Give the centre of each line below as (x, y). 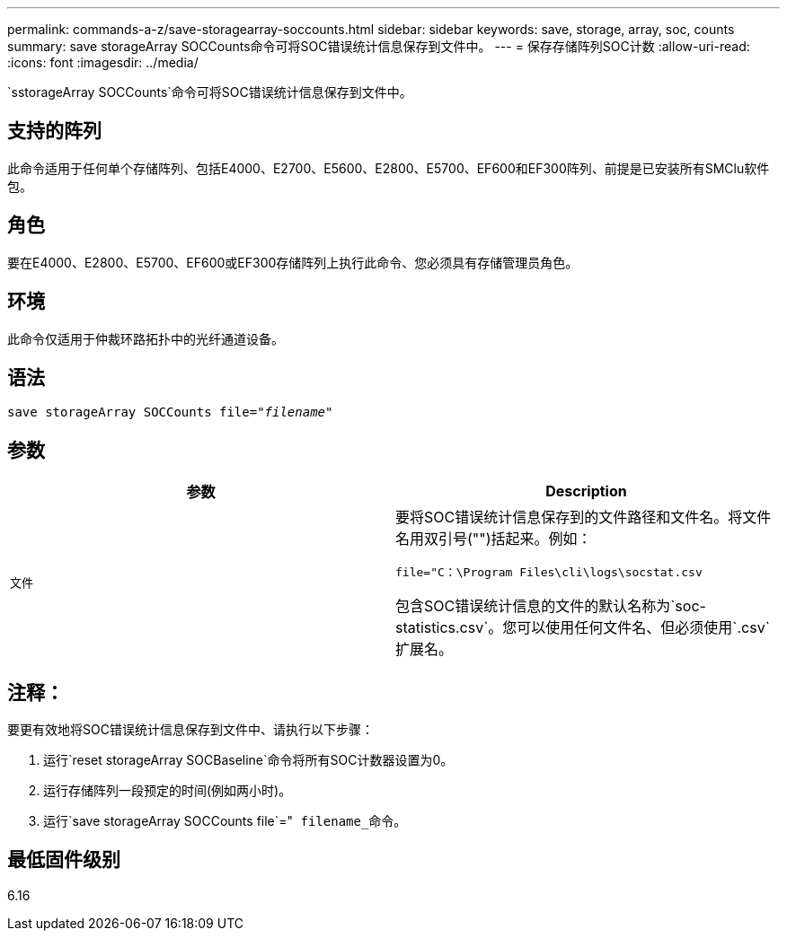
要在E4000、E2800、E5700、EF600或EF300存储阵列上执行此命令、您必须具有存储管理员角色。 (293, 262)
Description (586, 491)
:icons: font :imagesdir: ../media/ (103, 62)
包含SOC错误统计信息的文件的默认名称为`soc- (551, 606)
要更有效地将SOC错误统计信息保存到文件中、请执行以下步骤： (190, 730)
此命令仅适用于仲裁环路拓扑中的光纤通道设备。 (146, 338)
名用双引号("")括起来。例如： (494, 539)
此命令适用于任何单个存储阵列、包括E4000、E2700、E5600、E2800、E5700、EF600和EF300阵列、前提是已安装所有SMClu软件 (389, 168)
